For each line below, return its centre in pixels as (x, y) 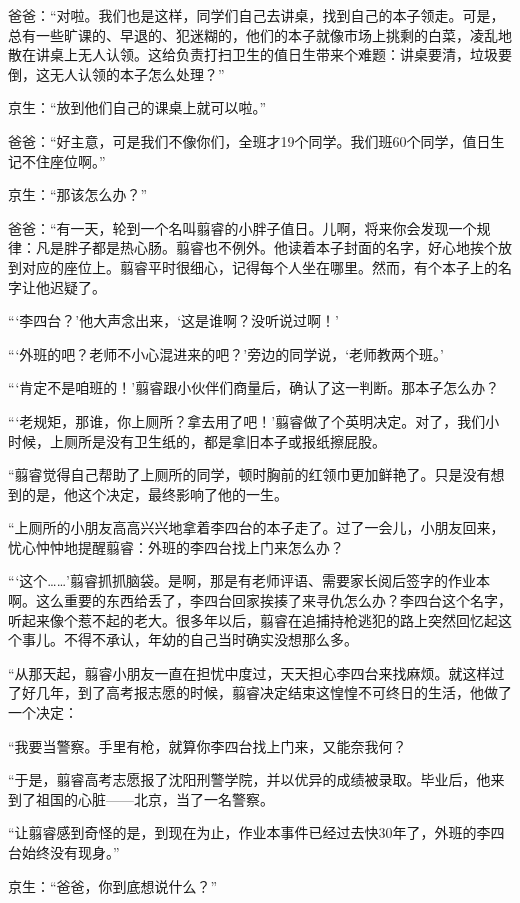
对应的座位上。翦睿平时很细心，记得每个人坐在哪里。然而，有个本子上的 (259, 266)
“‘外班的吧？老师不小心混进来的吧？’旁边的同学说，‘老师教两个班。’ (226, 353)
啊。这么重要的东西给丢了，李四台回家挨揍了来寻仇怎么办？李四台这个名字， (260, 600)
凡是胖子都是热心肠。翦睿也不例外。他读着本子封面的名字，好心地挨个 (266, 247)
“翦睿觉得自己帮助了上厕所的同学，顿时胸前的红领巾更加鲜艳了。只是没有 (249, 474)
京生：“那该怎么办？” (78, 194)
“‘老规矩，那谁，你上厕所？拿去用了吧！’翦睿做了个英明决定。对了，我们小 (254, 420)
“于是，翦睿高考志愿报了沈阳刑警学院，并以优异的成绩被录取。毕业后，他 (249, 779)
